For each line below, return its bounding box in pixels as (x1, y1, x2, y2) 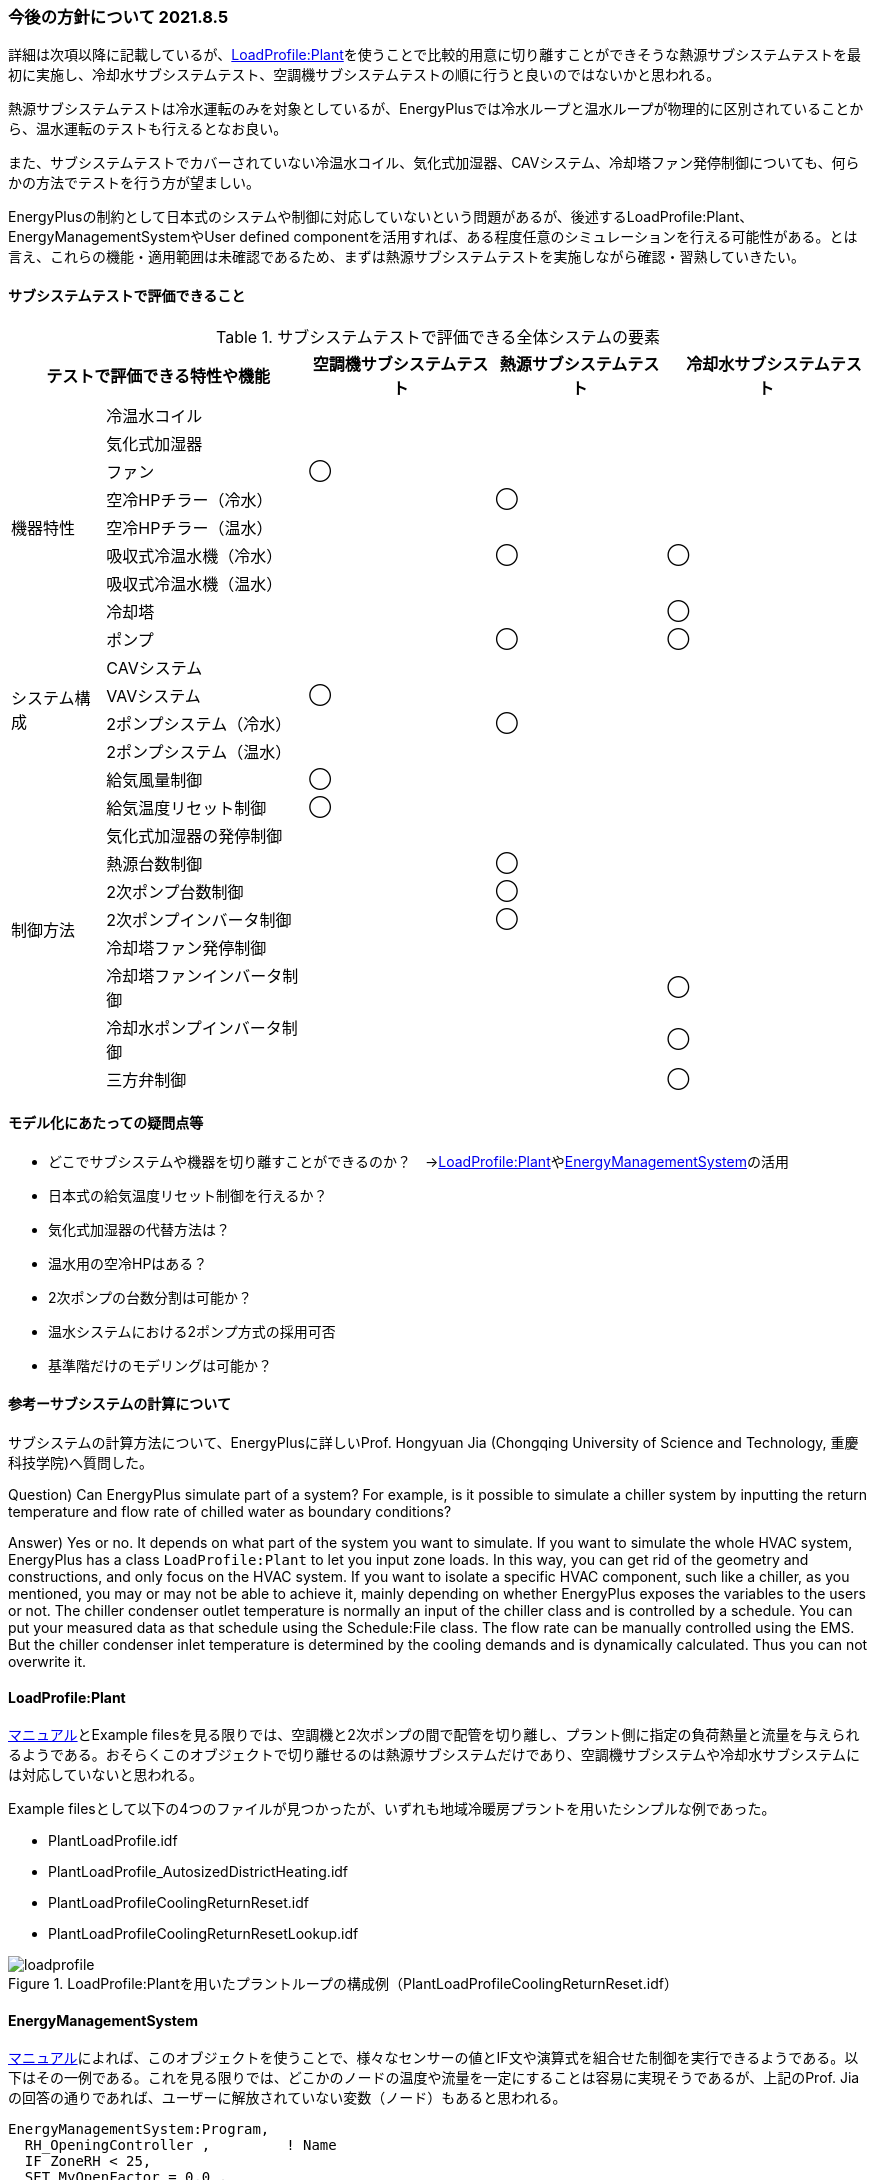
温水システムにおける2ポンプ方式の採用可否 (48, 1322, 336, 1340)
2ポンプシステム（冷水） (106, 713, 292, 734)
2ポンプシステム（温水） (106, 741, 292, 762)
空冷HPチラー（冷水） (106, 489, 273, 510)
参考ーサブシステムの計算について (8, 1395, 231, 1413)
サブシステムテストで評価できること (8, 286, 246, 304)
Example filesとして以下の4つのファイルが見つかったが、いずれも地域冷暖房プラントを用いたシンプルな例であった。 (8, 1800, 776, 1818)
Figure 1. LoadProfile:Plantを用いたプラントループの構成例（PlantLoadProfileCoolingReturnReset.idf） (8, 1975, 678, 1993)
